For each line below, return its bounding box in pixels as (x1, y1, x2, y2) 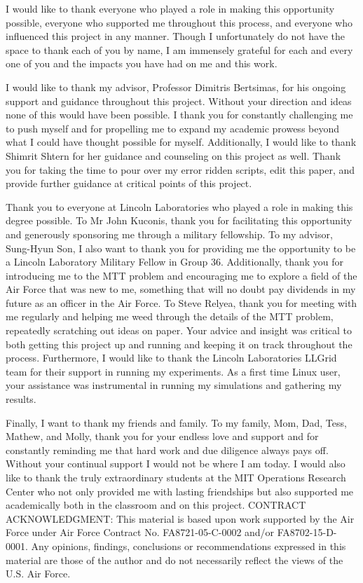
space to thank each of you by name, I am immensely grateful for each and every (6, 42, 353, 57)
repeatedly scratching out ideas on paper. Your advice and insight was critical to (6, 323, 352, 338)
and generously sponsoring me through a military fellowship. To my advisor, (6, 226, 333, 241)
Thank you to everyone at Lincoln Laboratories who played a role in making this (6, 199, 353, 214)
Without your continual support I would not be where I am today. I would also (6, 456, 345, 471)
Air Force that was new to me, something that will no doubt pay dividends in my (6, 282, 356, 296)
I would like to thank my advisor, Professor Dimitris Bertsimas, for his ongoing (6, 79, 346, 94)
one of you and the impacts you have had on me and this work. (6, 56, 278, 71)
